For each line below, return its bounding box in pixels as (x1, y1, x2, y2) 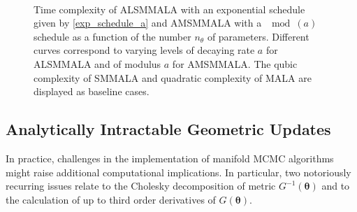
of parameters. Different (207, 29, 309, 43)
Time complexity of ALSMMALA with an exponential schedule (34, 1, 305, 16)
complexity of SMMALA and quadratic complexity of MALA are (34, 70, 312, 85)
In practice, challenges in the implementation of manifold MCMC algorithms (6, 150, 334, 165)
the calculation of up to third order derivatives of (6, 192, 216, 206)
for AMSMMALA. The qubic (172, 56, 298, 71)
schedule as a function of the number (34, 29, 191, 43)
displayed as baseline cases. (34, 84, 150, 99)
